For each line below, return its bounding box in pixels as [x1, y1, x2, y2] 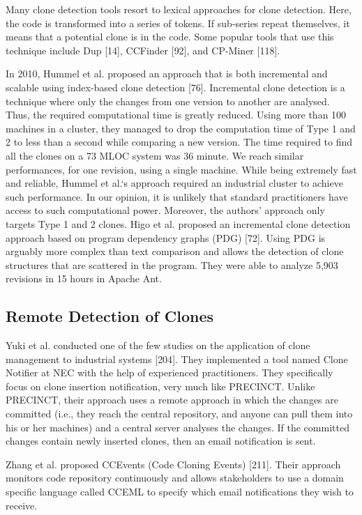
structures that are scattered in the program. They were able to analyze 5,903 [6, 257, 338, 272]
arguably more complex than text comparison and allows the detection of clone [6, 244, 344, 259]
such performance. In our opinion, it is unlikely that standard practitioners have [6, 189, 348, 203]
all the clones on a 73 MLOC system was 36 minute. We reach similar [6, 148, 304, 162]
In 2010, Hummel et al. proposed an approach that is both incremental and [6, 66, 328, 81]
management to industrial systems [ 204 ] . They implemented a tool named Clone [6, 351, 348, 366]
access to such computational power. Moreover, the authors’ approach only [6, 203, 325, 217]
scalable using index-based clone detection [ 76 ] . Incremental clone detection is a [6, 79, 345, 94]
